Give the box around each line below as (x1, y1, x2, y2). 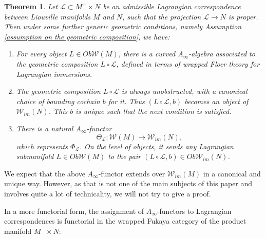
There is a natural (16, 123, 73, 133)
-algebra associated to (188, 48, 255, 59)
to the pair (108, 151, 141, 162)
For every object (16, 48, 67, 59)
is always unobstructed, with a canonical (121, 86, 248, 96)
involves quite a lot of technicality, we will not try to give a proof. (4, 188, 211, 199)
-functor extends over (98, 168, 165, 179)
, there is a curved (118, 48, 176, 59)
